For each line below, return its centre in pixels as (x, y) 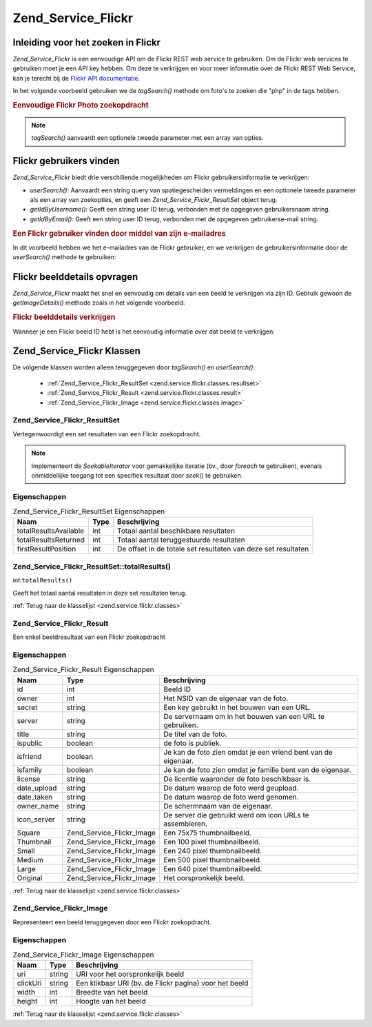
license (29, 779)
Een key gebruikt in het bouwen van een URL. (237, 707)
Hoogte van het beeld (111, 1001)
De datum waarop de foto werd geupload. (231, 788)
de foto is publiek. (192, 743)
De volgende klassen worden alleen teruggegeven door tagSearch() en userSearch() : (134, 367)
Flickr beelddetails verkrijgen (64, 317)
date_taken (35, 797)
